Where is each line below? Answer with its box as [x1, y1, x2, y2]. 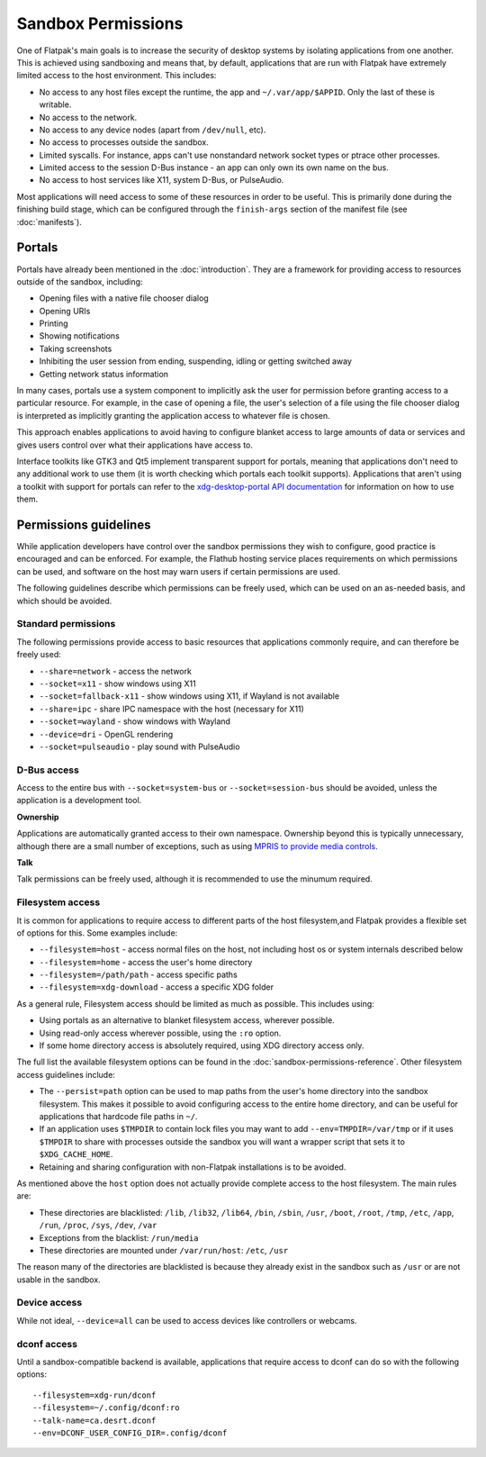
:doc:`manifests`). [16, 216, 83, 227]
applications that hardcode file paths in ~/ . [39, 1111, 198, 1121]
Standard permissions [16, 618, 116, 630]
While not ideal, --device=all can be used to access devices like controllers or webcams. [16, 1315, 357, 1326]
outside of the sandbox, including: [16, 276, 143, 287]
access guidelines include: [16, 1069, 116, 1080]
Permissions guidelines [16, 517, 151, 532]
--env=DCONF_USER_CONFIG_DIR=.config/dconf [32, 1427, 228, 1438]
